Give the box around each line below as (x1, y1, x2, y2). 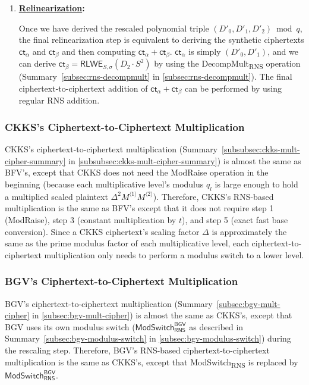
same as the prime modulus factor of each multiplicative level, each (5, 237, 249, 249)
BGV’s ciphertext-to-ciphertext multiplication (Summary (5, 297, 213, 309)
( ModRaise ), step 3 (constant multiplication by (5, 213, 176, 226)
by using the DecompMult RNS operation (154, 57, 301, 71)
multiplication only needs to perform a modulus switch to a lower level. (44, 248, 304, 261)
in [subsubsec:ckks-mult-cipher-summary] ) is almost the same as (68, 154, 301, 167)
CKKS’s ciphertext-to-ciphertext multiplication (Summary (5, 143, 218, 155)
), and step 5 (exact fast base (181, 213, 288, 226)
